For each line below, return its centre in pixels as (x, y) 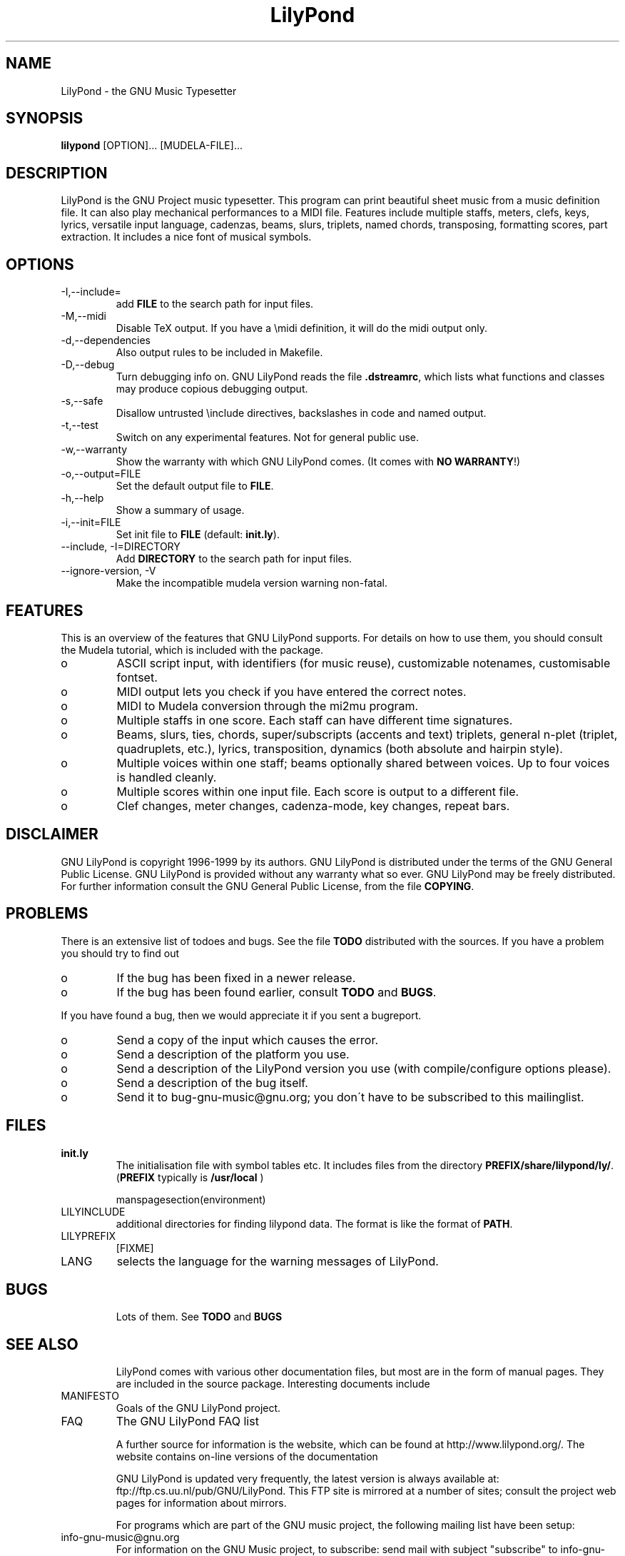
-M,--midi (84, 316)
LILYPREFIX (88, 1236)
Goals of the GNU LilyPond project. (198, 1408)
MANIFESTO (90, 1396)
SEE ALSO (42, 1344)
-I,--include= (91, 292)
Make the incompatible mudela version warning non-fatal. (251, 583)
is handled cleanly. (167, 777)
